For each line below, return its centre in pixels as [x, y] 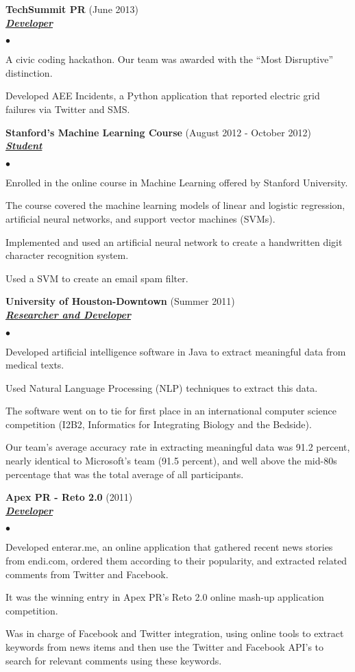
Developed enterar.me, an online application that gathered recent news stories [169, 547]
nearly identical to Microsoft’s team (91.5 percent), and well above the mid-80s [171, 461]
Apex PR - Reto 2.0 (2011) [69, 497]
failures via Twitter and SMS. [68, 109]
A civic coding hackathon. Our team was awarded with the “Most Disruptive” [170, 59]
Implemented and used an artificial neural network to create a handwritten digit [174, 241]
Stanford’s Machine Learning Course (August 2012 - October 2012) [158, 132]
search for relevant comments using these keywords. [114, 660]
